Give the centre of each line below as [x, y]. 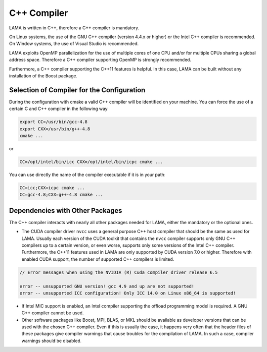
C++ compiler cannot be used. [53, 313]
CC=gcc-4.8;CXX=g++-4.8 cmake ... [61, 195]
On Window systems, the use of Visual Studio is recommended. [74, 44]
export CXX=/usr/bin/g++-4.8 [55, 129]
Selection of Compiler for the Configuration [77, 90]
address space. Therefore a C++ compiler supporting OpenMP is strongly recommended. [100, 60]
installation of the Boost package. [43, 76]
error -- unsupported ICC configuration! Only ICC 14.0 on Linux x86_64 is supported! [128, 293]
